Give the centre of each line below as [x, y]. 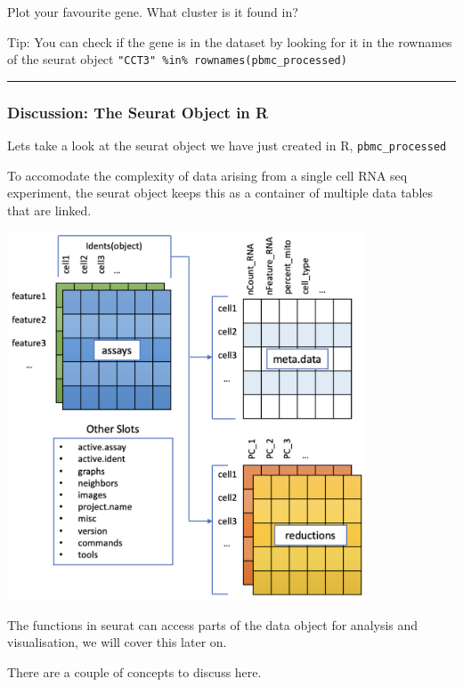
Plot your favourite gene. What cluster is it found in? [153, 12]
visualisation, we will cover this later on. [117, 642]
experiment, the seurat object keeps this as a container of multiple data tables [220, 193]
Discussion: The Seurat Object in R [138, 112]
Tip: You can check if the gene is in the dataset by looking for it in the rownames [230, 41]
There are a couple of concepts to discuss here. [134, 671]
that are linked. [49, 210]
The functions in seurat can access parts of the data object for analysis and [213, 624]
